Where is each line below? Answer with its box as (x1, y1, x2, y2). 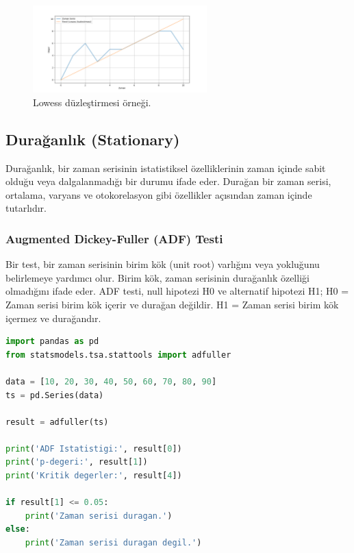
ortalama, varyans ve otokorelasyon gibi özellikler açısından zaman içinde (5, 187, 312, 201)
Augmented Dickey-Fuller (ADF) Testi (5, 230, 223, 247)
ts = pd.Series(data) (5, 390, 104, 400)
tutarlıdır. (5, 201, 47, 215)
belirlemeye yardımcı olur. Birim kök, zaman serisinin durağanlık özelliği (5, 270, 309, 284)
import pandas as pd (5, 336, 99, 347)
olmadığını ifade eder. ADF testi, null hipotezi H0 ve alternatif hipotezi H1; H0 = (5, 284, 349, 298)
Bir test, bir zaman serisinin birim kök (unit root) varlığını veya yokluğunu (5, 257, 320, 271)
